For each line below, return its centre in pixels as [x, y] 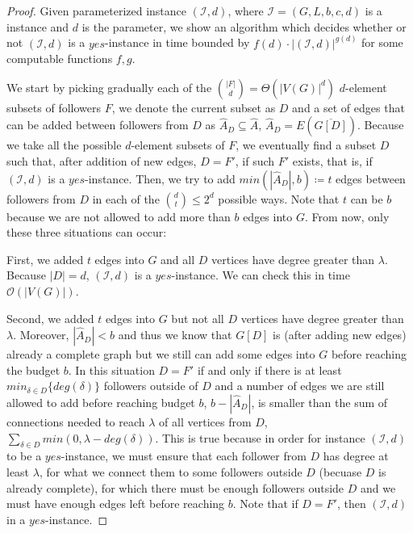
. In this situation [111, 369]
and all [178, 259]
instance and [38, 26]
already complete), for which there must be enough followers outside [175, 487]
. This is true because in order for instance [260, 437]
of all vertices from [205, 421]
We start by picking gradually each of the [109, 87]
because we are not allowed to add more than [119, 216]
